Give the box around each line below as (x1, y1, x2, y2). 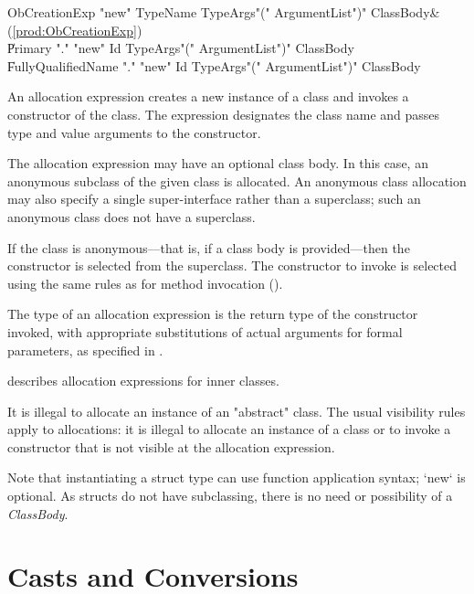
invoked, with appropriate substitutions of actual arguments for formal (7, 322, 403, 341)
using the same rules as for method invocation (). (7, 273, 283, 292)
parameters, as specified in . (7, 340, 163, 359)
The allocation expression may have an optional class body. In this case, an (7, 154, 428, 173)
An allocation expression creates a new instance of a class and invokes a (7, 87, 409, 106)
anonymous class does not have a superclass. (7, 207, 256, 226)
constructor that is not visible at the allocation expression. (7, 437, 335, 456)
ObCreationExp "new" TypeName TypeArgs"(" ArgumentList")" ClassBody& (7, 3, 440, 21)
